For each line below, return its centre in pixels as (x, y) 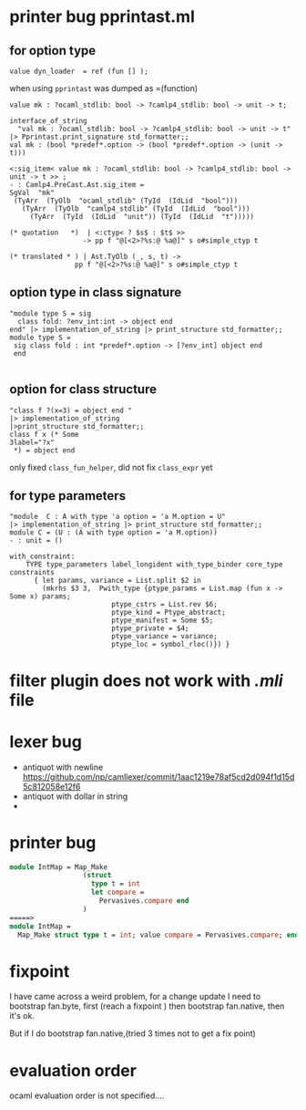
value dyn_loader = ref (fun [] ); (79, 71)
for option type (53, 51)
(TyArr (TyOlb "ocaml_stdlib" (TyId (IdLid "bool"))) (126, 201)
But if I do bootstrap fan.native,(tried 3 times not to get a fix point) (133, 1033)
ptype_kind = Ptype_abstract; (168, 613)
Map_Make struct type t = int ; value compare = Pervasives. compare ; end (158, 935)
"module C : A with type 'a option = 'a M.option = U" (117, 517)
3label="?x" (32, 442)
